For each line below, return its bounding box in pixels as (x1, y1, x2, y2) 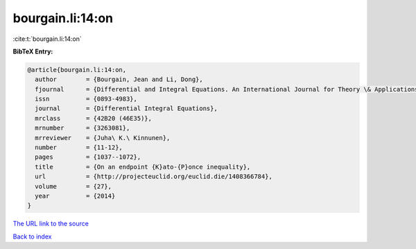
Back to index (12, 232, 52, 241)
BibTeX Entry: (12, 47, 53, 55)
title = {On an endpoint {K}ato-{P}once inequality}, (35, 163, 251, 171)
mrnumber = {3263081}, (35, 124, 130, 132)
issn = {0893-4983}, (35, 95, 138, 103)
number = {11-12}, (35, 144, 123, 152)
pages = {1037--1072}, (35, 153, 141, 161)
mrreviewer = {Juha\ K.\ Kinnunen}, (35, 134, 171, 141)
